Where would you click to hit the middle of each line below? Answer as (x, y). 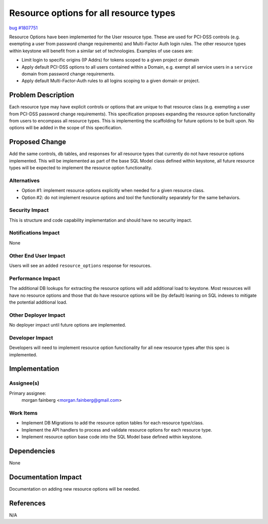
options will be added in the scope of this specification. (66, 128)
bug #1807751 (24, 28)
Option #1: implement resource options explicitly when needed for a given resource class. (113, 190)
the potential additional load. (38, 302)
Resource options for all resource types (92, 13)
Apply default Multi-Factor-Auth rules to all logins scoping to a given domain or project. (111, 81)
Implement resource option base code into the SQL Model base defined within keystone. (112, 437)
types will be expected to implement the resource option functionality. (81, 168)
